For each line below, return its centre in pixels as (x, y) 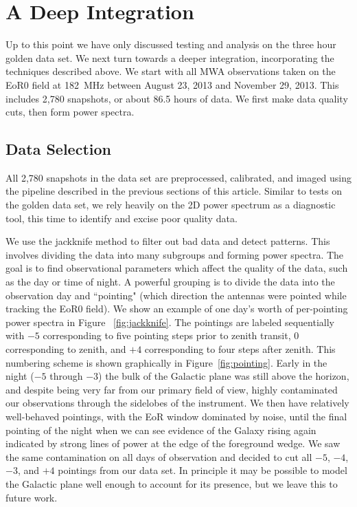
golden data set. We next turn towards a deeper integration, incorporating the (170, 57)
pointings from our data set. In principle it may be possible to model (203, 470)
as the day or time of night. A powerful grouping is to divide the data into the (170, 282)
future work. (32, 497)
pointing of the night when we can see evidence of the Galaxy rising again (161, 430)
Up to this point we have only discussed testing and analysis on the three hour (171, 44)
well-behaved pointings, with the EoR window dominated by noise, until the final (176, 416)
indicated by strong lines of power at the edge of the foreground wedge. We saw (173, 443)
